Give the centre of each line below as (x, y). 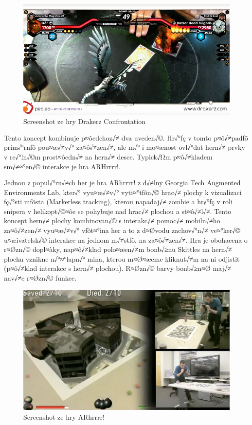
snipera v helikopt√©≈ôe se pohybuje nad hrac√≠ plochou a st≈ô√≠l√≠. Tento (118, 211)
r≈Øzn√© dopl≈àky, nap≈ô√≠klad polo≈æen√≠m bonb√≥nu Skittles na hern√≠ (118, 249)
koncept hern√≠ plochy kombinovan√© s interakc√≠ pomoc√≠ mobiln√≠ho (112, 221)
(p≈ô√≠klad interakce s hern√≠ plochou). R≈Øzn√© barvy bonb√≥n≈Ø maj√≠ (118, 268)
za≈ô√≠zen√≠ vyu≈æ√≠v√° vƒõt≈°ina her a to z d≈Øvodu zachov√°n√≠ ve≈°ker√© (122, 230)
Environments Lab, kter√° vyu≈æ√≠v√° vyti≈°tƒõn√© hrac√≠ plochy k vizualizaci (123, 192)
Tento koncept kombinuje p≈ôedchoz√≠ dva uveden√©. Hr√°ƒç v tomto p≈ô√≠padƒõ (126, 137)
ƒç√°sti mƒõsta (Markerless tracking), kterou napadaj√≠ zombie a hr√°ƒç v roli (118, 202)
